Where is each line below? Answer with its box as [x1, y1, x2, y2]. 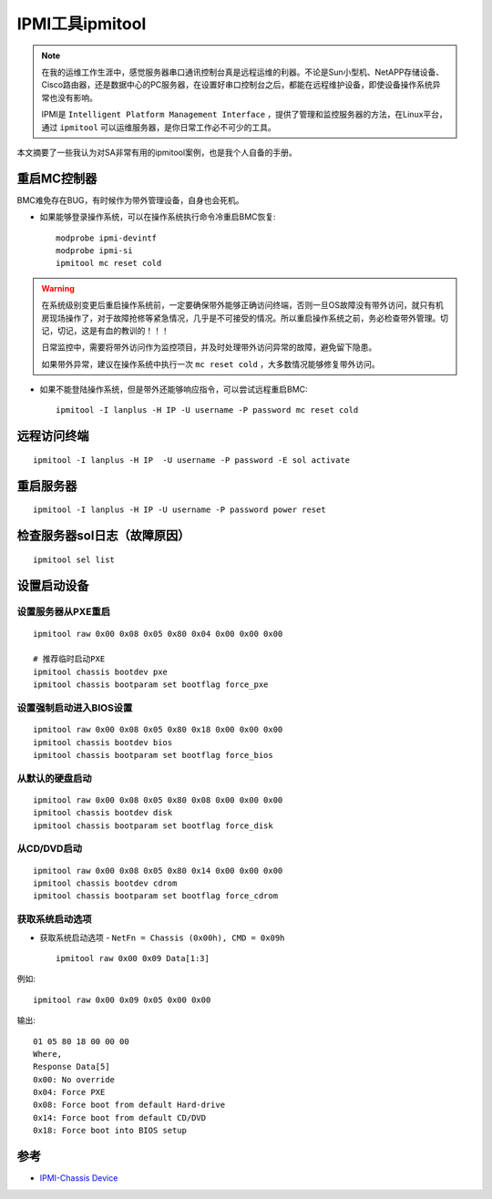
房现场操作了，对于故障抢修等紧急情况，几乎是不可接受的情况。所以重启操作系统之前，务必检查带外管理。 [41, 313, 441, 323]
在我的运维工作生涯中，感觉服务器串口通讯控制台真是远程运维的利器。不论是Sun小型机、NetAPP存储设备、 [41, 67, 445, 77]
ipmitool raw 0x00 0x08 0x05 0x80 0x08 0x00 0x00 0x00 [33, 794, 283, 805]
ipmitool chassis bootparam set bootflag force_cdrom [33, 891, 278, 901]
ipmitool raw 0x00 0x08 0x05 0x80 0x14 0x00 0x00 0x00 [33, 866, 283, 876]
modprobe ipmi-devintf [56, 232, 158, 243]
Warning [41, 282, 75, 293]
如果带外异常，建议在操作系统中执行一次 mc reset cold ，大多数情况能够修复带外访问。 [41, 358, 380, 369]
